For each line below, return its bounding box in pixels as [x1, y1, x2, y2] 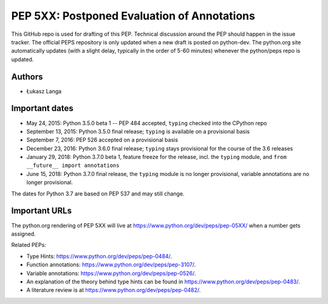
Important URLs [11, 206, 72, 216]
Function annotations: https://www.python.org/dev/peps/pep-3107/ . [26, 261, 196, 268]
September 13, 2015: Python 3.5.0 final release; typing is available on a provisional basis [26, 127, 250, 135]
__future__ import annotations [26, 162, 120, 169]
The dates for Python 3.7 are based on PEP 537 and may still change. [11, 190, 185, 197]
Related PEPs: [11, 242, 47, 249]
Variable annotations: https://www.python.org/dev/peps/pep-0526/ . [26, 269, 196, 277]
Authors [11, 72, 43, 82]
